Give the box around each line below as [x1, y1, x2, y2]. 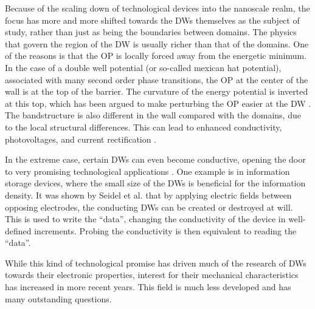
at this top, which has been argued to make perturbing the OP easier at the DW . [5, 97, 311, 109]
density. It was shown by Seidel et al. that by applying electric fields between [5, 188, 292, 201]
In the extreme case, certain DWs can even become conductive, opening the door [5, 153, 306, 166]
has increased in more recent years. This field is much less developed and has [5, 280, 291, 293]
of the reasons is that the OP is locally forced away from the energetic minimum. [5, 49, 307, 62]
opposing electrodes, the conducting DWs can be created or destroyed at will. [5, 200, 293, 213]
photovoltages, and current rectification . [5, 132, 157, 145]
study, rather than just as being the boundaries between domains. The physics [5, 25, 297, 38]
